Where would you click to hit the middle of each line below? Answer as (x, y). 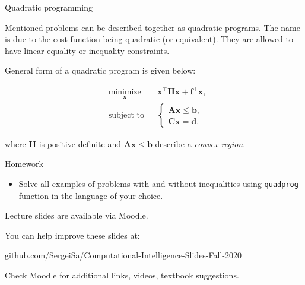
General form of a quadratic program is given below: (100, 70)
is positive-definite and (80, 143)
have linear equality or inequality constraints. (87, 50)
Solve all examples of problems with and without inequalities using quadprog (158, 183)
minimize (125, 92)
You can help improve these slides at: (72, 235)
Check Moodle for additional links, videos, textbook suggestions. (122, 275)
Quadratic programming (49, 7)
